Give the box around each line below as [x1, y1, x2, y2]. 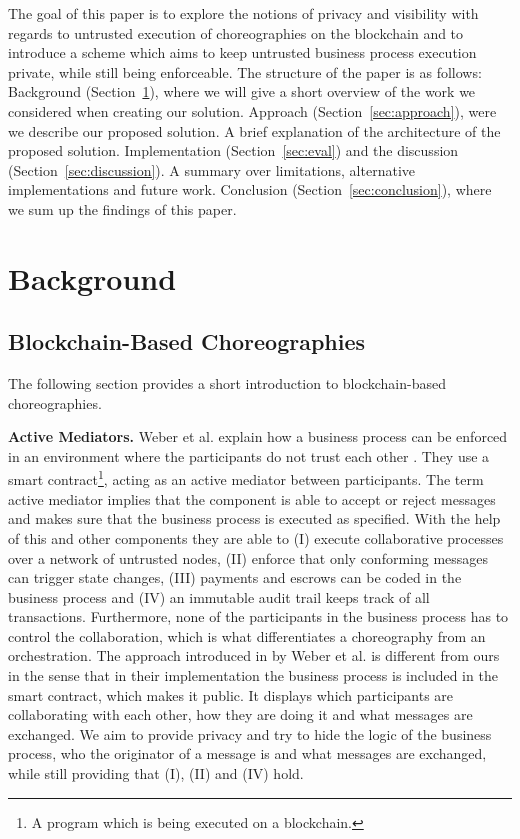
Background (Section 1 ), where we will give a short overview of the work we [8, 81, 476, 102]
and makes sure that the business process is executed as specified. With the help [8, 508, 501, 529]
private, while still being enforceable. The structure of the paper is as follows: [8, 61, 482, 82]
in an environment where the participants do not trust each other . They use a [8, 445, 490, 466]
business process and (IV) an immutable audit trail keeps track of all [8, 586, 430, 607]
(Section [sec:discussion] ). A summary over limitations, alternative [8, 159, 415, 180]
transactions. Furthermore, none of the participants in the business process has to [8, 606, 509, 627]
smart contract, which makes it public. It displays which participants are [8, 684, 454, 705]
